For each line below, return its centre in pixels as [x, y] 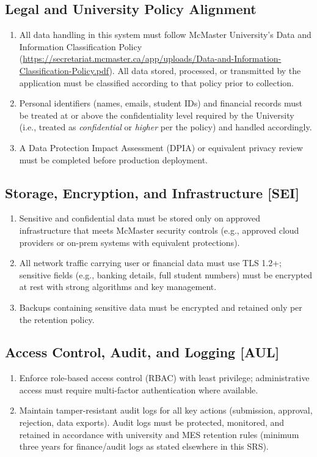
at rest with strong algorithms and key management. [118, 287]
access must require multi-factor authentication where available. [139, 389]
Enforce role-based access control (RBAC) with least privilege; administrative [164, 378]
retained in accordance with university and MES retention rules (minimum [159, 434]
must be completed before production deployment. [113, 159]
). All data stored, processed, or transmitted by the [205, 70]
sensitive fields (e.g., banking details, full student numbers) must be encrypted [166, 274]
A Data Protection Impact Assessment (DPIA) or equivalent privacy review [161, 147]
